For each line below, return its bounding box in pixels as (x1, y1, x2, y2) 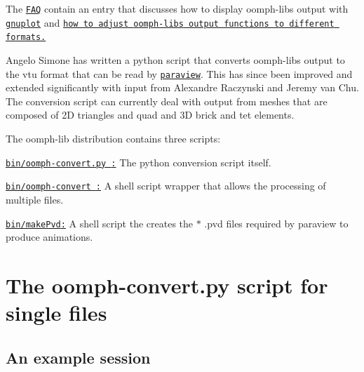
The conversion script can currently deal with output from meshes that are (6, 93, 328, 108)
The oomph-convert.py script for (6, 270, 328, 299)
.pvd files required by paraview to (204, 215, 349, 230)
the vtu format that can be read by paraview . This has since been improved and (6, 66, 353, 81)
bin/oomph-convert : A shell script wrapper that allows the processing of (6, 178, 326, 193)
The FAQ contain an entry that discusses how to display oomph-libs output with (6, 1, 349, 15)
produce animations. (6, 230, 93, 244)
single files (6, 298, 107, 327)
